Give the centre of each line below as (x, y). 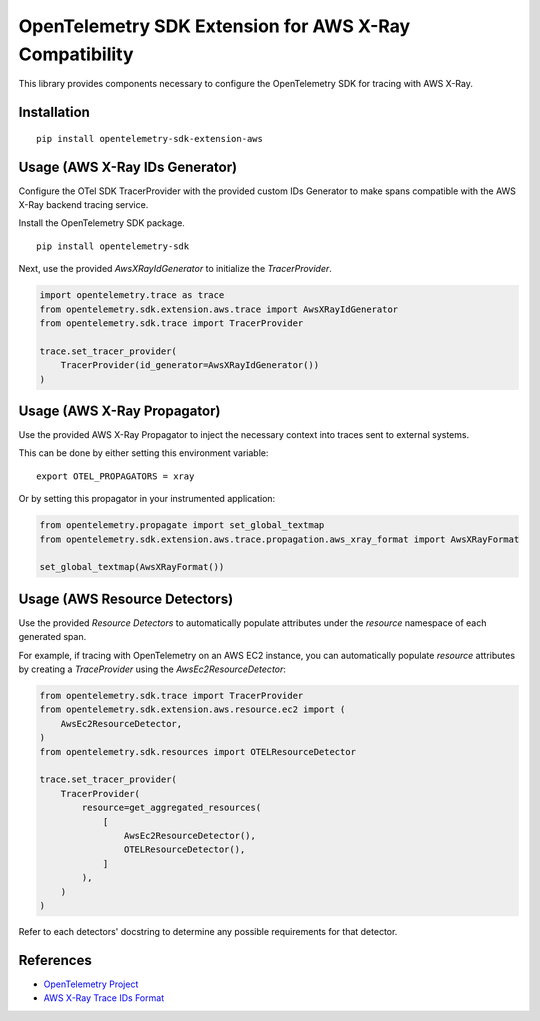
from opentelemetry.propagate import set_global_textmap (182, 525)
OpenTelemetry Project (91, 984)
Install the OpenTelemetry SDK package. (101, 223)
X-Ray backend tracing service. (83, 205)
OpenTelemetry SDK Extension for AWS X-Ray (214, 26)
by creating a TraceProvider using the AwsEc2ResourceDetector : (152, 669)
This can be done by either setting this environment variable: (143, 453)
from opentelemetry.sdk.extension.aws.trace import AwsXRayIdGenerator (219, 309)
